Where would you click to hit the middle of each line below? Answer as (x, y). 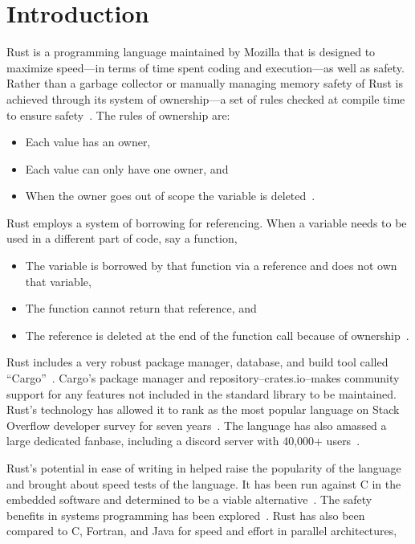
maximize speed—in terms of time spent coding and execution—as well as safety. (205, 67)
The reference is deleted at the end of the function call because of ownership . (217, 335)
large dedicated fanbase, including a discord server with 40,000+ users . (183, 441)
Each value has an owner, (88, 142)
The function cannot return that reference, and (141, 308)
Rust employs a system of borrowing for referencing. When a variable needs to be (207, 222)
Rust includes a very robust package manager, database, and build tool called (197, 362)
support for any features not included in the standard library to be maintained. (201, 393)
